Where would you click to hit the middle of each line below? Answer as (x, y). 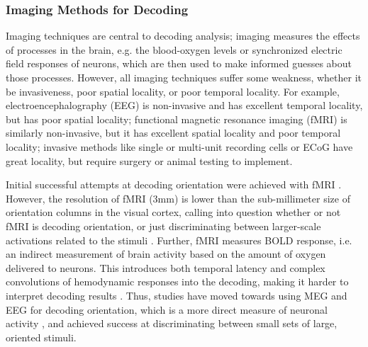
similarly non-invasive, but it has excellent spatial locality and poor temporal (173, 133)
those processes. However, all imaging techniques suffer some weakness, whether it (184, 77)
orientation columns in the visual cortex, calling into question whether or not (173, 212)
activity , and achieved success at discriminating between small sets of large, (172, 323)
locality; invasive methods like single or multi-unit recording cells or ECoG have (179, 146)
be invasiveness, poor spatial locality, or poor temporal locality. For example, (173, 91)
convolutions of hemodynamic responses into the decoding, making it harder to (177, 281)
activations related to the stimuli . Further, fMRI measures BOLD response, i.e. (179, 240)
